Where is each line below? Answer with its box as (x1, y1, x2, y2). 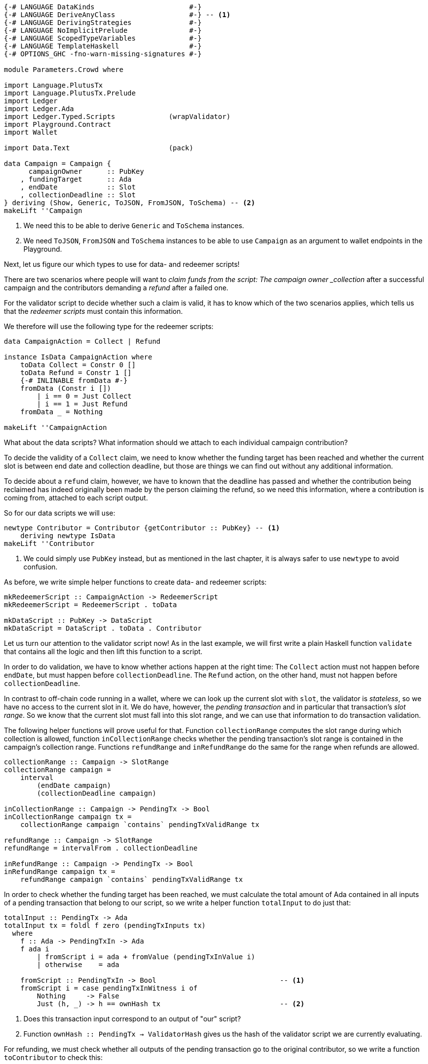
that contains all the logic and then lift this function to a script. (4, 647, 203, 656)
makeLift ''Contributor (4, 540, 95, 547)
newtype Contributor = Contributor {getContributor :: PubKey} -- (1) (4, 524, 280, 532)
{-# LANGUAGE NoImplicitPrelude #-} (4, 26, 202, 34)
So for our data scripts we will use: (4, 509, 115, 517)
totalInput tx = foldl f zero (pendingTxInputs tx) (4, 922, 206, 929)
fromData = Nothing (20, 408, 103, 416)
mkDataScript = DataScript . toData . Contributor (4, 624, 202, 632)
